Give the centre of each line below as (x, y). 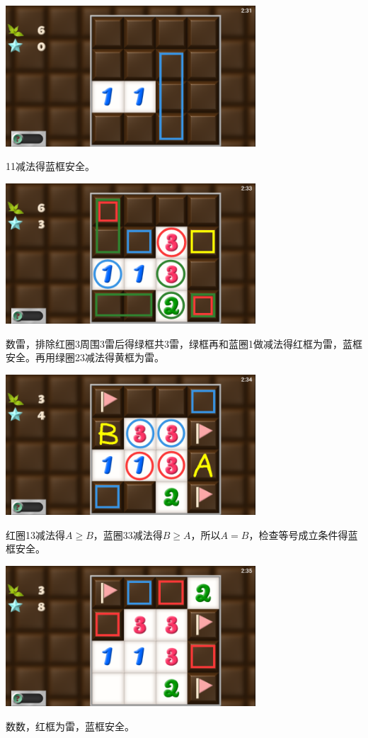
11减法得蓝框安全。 (50, 166)
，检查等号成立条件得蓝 (303, 534)
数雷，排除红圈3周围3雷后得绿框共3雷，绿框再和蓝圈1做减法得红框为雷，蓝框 (184, 343)
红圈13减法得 (35, 534)
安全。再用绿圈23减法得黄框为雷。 (85, 357)
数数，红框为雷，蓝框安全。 (70, 726)
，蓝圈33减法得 (128, 534)
